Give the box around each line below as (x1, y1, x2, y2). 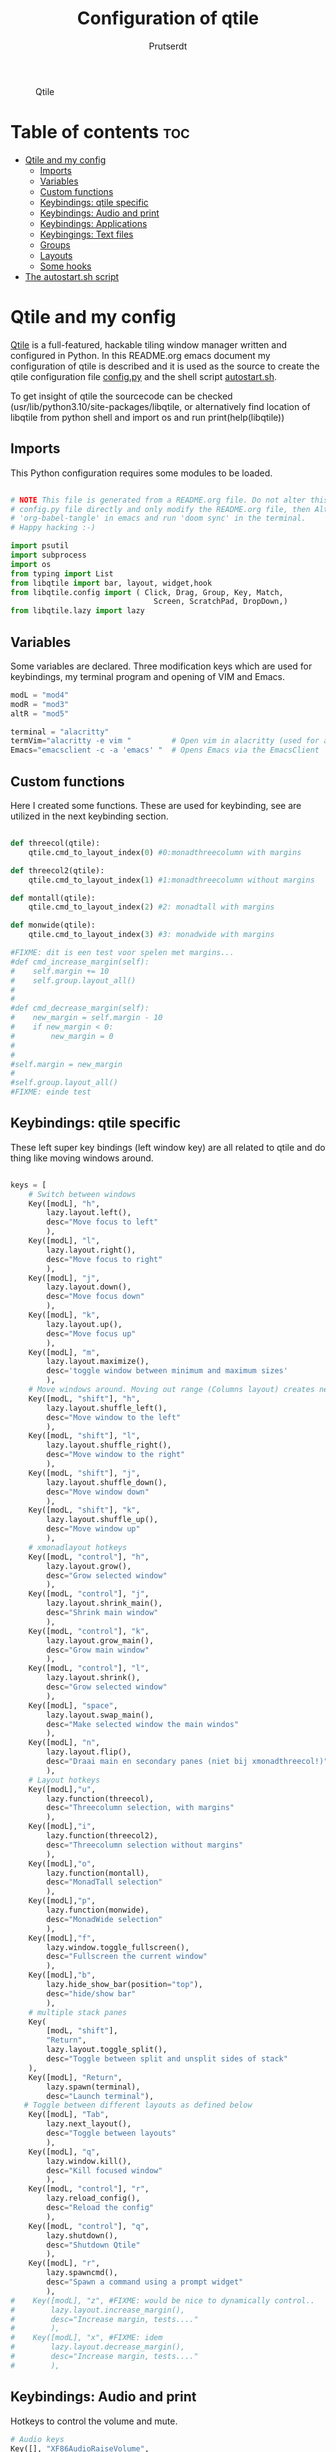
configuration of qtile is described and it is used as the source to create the (10, 360, 320, 372)
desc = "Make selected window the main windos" (46, 1719, 240, 1729)
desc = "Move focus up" (46, 1328, 137, 1339)
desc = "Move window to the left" (46, 1412, 182, 1422)
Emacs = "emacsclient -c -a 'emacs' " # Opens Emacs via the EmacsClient (10, 745, 320, 756)
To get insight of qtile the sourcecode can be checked (10, 390, 233, 402)
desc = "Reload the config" (46, 2203, 155, 2213)
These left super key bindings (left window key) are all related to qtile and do (10, 1141, 326, 1153)
